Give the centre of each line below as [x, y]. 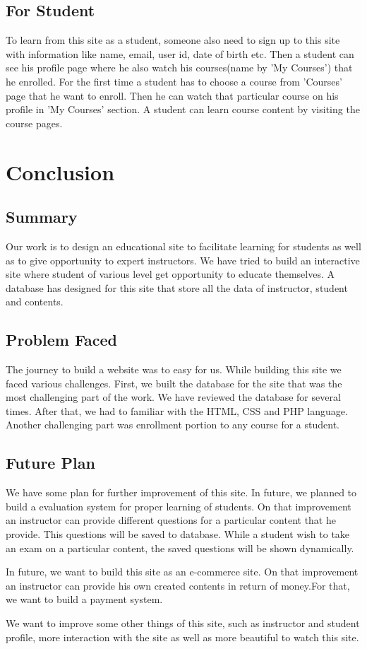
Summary [42, 217]
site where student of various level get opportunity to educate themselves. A [170, 274]
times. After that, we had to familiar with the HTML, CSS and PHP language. [177, 410]
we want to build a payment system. [84, 599]
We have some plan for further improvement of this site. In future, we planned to [181, 492]
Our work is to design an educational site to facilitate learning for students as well [183, 246]
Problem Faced [62, 340]
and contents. [35, 302]
